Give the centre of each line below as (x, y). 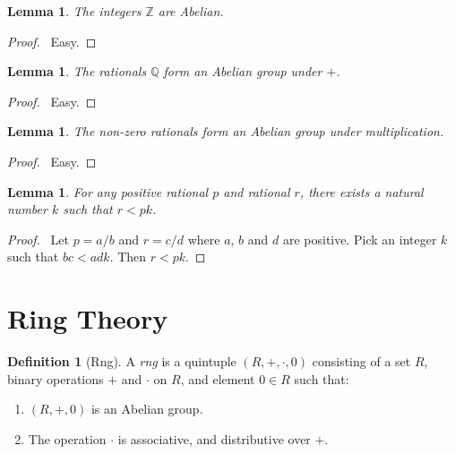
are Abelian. (191, 11)
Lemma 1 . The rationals (77, 71)
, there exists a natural (361, 191)
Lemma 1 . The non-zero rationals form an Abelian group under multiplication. (226, 131)
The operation (67, 438)
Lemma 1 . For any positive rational (108, 191)
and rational (257, 191)
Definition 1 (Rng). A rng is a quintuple (122, 361)
